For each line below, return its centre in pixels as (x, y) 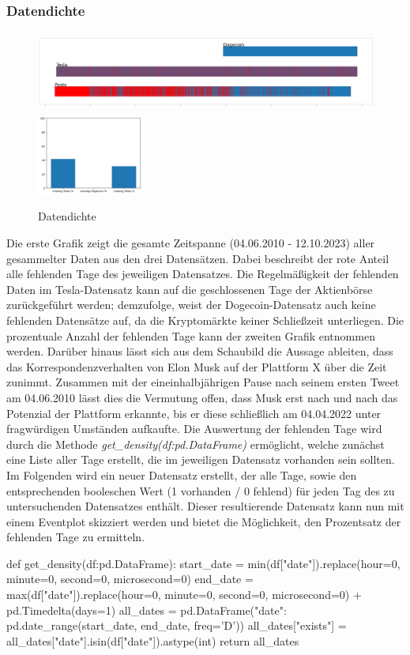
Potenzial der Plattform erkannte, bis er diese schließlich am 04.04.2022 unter (194, 413)
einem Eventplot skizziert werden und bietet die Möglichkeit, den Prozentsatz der (204, 521)
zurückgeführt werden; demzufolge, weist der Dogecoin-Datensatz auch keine (191, 305)
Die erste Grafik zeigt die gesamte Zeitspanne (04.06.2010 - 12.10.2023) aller (191, 243)
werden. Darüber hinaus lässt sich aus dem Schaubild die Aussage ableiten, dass (200, 351)
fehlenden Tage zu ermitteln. (76, 537)
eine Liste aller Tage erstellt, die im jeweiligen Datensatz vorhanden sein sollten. (201, 459)
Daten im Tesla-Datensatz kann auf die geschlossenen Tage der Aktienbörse (190, 289)
